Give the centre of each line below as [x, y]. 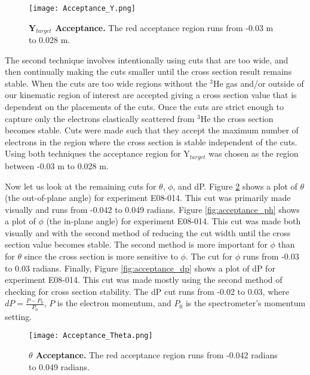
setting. [19, 316]
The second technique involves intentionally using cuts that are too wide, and [147, 60]
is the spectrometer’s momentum [245, 303]
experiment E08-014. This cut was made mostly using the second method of [144, 280]
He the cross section [237, 118]
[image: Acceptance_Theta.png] [91, 336]
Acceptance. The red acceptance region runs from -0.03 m [164, 27]
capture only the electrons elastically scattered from [100, 118]
